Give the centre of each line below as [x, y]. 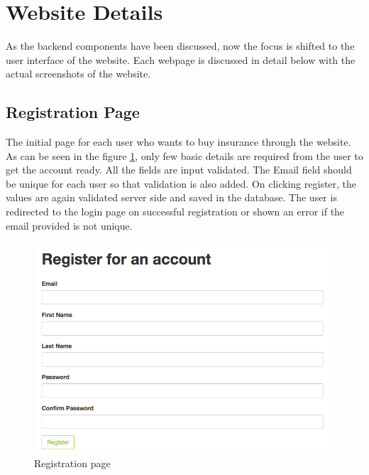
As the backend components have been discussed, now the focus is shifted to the [180, 46]
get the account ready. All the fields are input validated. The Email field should [179, 170]
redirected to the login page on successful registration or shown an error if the [175, 212]
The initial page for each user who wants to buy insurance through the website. [178, 142]
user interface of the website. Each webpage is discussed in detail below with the [181, 59]
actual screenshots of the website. [78, 74]
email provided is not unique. [69, 225]
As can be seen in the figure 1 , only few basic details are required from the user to [184, 155]
